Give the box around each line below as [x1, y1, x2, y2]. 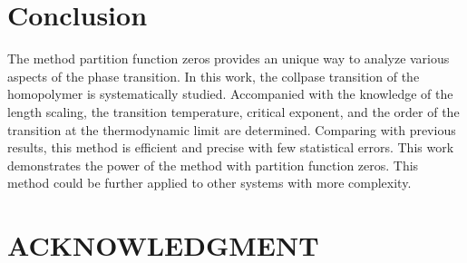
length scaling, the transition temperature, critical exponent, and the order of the [7, 102, 460, 121]
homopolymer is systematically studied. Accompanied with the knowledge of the [7, 84, 453, 103]
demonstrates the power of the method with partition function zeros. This [7, 155, 419, 174]
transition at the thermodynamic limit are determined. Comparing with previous [7, 120, 456, 139]
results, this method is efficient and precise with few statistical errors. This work [7, 138, 454, 157]
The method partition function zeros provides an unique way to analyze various [7, 49, 450, 68]
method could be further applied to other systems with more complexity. [7, 173, 412, 192]
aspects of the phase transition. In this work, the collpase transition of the [7, 66, 420, 85]
